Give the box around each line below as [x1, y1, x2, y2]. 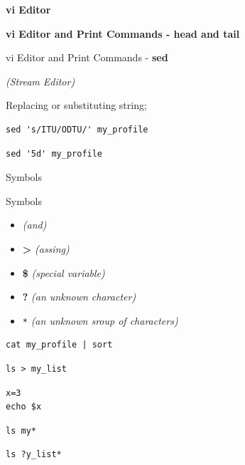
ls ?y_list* [6, 449, 62, 460]
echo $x [6, 402, 42, 412]
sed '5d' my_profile [6, 148, 103, 159]
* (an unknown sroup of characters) [22, 313, 178, 328]
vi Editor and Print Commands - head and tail [6, 26, 240, 41]
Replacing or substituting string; [6, 98, 147, 113]
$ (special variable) [22, 265, 105, 280]
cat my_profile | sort [6, 340, 113, 350]
